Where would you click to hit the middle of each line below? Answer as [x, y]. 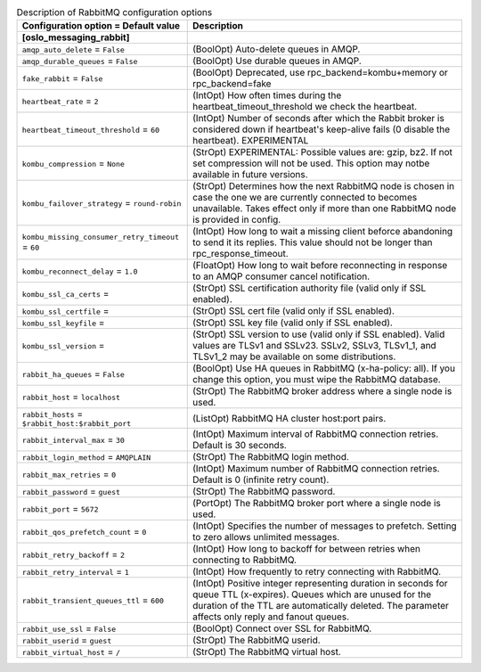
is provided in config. [237, 220]
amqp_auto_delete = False [73, 49]
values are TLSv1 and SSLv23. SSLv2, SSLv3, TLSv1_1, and [314, 346]
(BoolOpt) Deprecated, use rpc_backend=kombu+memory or [321, 73]
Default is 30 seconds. [240, 446]
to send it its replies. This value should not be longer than [313, 242]
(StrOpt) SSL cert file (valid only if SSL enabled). [294, 311]
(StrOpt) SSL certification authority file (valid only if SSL [310, 288]
